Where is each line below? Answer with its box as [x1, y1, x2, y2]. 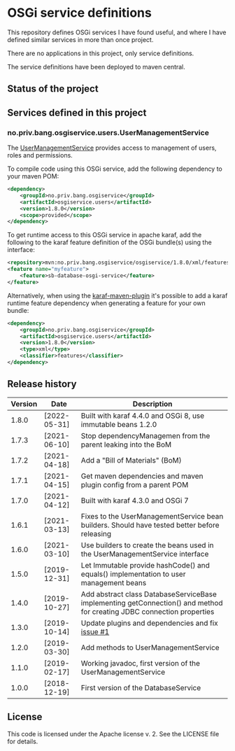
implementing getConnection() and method [80, 598, 223, 608]
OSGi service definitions [7, 5, 152, 21]
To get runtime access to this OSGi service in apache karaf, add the [7, 231, 202, 239]
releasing [80, 528, 112, 538]
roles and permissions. [7, 151, 73, 160]
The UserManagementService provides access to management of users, [7, 143, 217, 152]
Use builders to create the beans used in [80, 540, 214, 550]
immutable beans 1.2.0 [80, 419, 157, 429]
